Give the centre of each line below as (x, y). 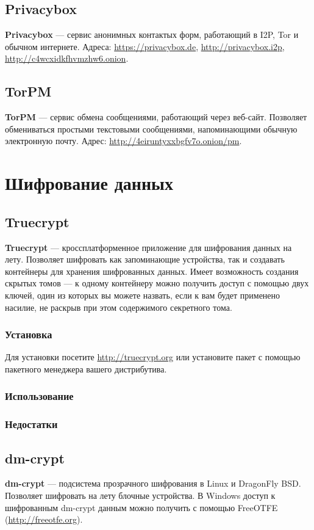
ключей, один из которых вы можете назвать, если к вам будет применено (143, 295)
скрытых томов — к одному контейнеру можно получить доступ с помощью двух (157, 283)
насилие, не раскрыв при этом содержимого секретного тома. (119, 307)
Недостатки (31, 424)
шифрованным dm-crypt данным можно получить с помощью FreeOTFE (141, 507)
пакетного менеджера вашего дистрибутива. (86, 368)
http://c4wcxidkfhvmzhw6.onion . (67, 58)
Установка (29, 334)
